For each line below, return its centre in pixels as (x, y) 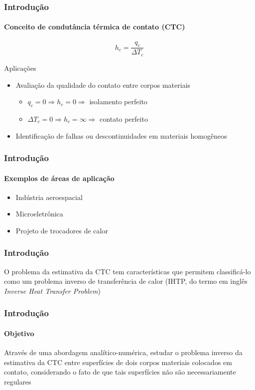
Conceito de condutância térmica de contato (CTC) (95, 27)
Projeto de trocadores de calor (62, 230)
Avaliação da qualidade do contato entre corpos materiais (103, 85)
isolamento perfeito (118, 101)
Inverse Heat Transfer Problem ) (52, 291)
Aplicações (20, 68)
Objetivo (19, 333)
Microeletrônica (39, 214)
